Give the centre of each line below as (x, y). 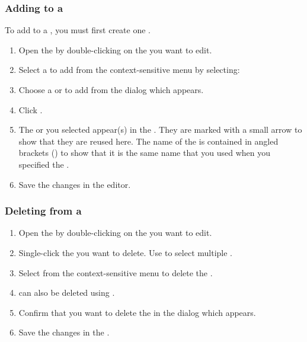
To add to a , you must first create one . (78, 30)
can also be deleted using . (67, 293)
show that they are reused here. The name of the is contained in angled (148, 141)
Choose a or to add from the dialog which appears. (111, 90)
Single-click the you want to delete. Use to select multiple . (126, 252)
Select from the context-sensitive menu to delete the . (116, 272)
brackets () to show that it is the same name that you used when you (145, 153)
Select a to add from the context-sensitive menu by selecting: (129, 70)
